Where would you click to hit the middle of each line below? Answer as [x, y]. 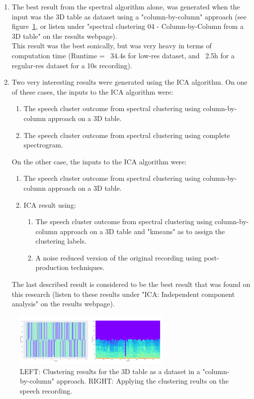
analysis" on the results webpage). [63, 304]
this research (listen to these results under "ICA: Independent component [123, 294]
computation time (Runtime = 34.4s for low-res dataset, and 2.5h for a [123, 55]
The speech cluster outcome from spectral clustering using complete [127, 135]
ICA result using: [50, 204]
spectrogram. [43, 145]
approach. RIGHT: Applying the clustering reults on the [142, 381]
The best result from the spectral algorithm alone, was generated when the [126, 6]
